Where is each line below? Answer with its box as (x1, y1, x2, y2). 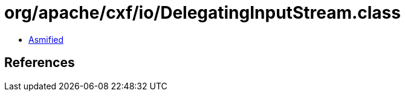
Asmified (28, 34, 64, 45)
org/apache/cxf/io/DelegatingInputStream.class (4, 2, 401, 23)
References (4, 55, 75, 71)
